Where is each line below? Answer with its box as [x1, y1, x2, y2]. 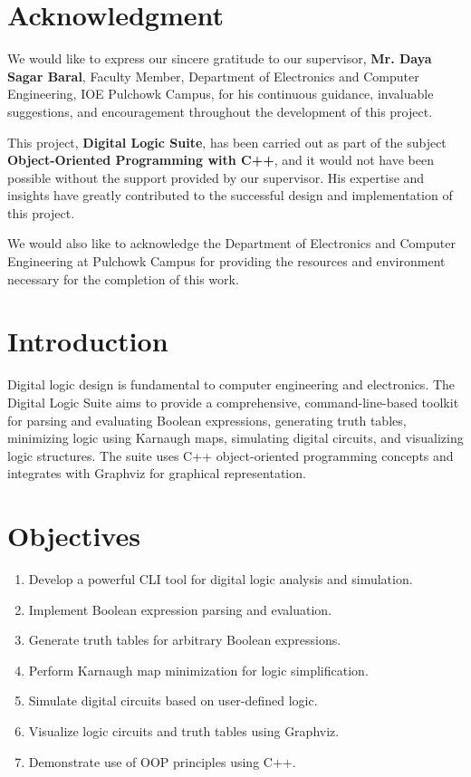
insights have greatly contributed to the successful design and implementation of [7, 186, 453, 205]
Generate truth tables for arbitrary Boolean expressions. [28, 630, 341, 649]
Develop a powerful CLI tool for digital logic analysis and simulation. [28, 570, 413, 589]
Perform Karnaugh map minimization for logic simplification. [28, 660, 369, 679]
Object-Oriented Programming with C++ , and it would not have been [7, 150, 434, 169]
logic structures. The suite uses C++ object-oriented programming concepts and [7, 446, 454, 465]
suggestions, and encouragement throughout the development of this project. [7, 101, 433, 120]
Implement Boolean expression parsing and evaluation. [28, 600, 332, 619]
